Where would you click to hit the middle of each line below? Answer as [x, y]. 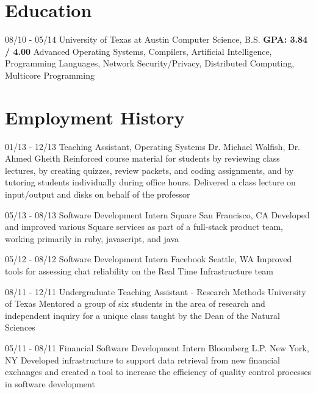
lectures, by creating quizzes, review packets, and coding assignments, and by [149, 170]
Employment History [95, 117]
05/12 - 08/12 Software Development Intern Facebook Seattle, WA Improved [149, 259]
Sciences [20, 327]
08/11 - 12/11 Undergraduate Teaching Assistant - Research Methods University [156, 291]
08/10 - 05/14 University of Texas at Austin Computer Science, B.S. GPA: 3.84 [156, 39]
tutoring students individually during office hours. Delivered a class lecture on [150, 182]
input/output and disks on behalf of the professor [98, 194]
